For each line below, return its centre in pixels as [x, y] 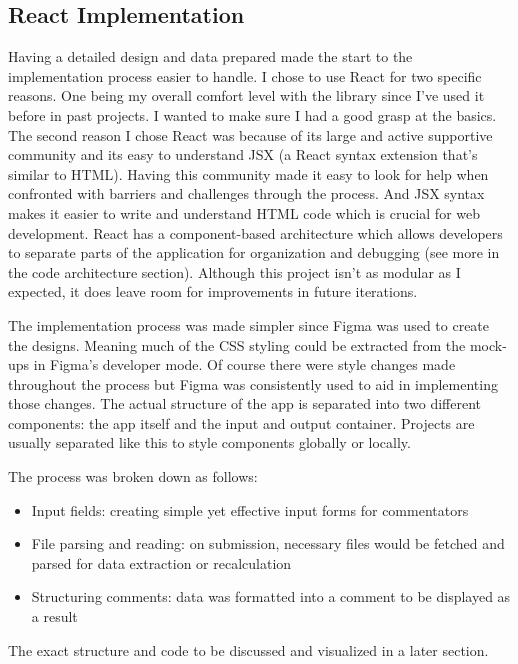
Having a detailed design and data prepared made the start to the [210, 56]
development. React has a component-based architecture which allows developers [255, 232]
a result [54, 616]
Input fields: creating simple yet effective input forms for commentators [250, 509]
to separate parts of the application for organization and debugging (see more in [254, 252]
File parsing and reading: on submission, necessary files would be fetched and [268, 543]
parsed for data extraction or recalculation [161, 562]
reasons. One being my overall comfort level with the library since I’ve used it [246, 95]
